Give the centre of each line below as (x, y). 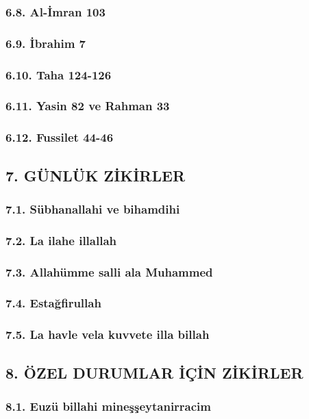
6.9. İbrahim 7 (46, 43)
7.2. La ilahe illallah (61, 240)
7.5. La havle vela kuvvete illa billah (108, 334)
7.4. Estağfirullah (53, 303)
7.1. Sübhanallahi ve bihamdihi (93, 208)
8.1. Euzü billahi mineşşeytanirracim (109, 406)
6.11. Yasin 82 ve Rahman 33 (88, 106)
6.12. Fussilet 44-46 (60, 137)
